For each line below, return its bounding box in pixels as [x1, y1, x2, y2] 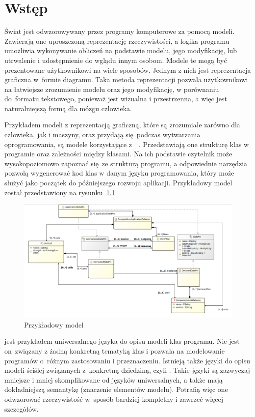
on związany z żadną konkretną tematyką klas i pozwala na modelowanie [4, 346, 225, 356]
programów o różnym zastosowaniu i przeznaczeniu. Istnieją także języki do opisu [4, 355, 250, 365]
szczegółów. [4, 403, 39, 414]
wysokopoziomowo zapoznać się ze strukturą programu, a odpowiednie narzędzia [4, 158, 248, 168]
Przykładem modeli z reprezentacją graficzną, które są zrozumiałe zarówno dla [4, 119, 240, 130]
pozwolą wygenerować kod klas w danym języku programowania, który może [4, 168, 234, 178]
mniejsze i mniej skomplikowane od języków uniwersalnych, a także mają [4, 374, 223, 385]
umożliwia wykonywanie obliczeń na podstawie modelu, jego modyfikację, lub [4, 45, 237, 56]
